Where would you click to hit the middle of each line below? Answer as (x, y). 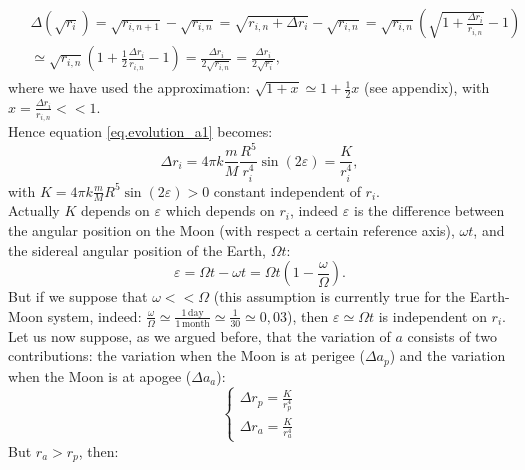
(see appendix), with (426, 87)
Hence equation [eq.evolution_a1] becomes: (140, 131)
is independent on (432, 315)
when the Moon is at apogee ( (100, 375)
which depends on (220, 210)
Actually (34, 210)
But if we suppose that (78, 296)
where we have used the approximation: (129, 87)
